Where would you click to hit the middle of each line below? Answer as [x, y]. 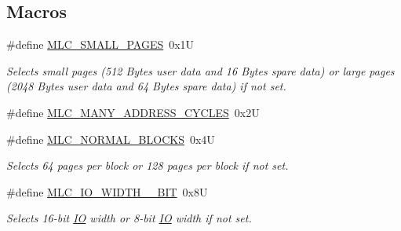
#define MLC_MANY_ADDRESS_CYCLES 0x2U [133, 112]
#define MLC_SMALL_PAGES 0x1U [100, 44]
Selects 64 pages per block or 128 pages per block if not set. [148, 165]
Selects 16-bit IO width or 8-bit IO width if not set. [129, 218]
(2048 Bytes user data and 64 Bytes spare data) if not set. [146, 86]
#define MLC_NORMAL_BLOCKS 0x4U [111, 139]
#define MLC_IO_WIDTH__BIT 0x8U [107, 191]
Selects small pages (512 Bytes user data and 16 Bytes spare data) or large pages [200, 70]
